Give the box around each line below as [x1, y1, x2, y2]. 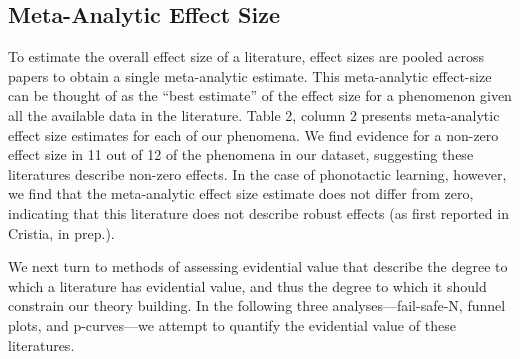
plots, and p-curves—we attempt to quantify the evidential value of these [8, 314, 456, 335]
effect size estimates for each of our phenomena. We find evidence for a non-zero [8, 124, 499, 145]
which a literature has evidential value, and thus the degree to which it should [8, 275, 487, 296]
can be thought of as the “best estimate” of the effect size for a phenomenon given [8, 85, 512, 106]
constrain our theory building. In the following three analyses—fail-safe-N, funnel [8, 295, 506, 316]
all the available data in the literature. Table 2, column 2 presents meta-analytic [8, 104, 500, 125]
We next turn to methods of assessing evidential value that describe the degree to [8, 256, 508, 277]
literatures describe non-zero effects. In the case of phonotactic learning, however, [8, 163, 507, 184]
